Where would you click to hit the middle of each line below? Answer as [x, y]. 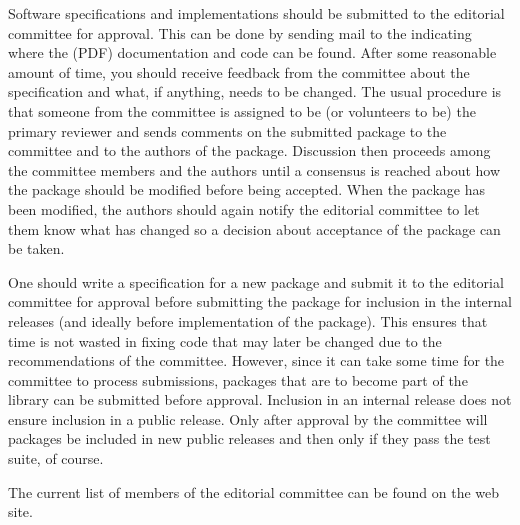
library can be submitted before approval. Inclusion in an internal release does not [260, 399]
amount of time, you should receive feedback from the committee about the [239, 71]
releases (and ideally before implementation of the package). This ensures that [248, 320]
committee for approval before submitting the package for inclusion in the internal [260, 301]
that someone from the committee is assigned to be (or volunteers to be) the [242, 110]
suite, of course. [56, 458]
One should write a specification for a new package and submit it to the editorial [256, 281]
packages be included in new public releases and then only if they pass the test [249, 438]
